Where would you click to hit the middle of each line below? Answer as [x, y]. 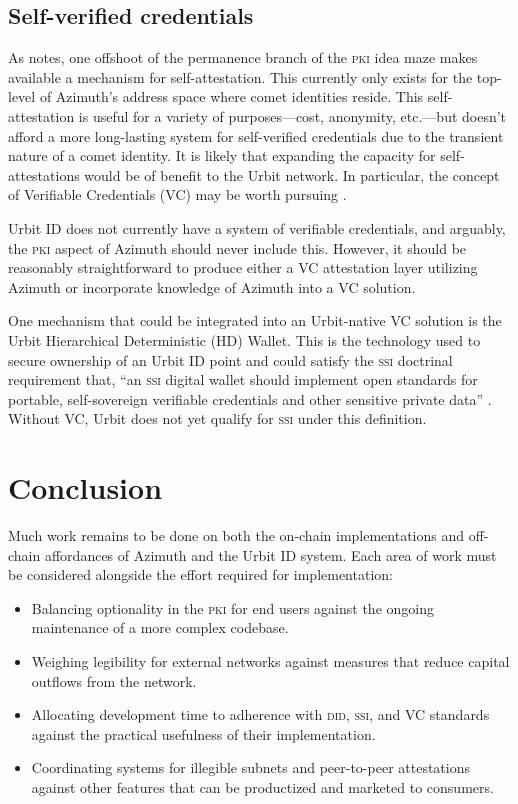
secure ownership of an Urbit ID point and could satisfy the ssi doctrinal [230, 359]
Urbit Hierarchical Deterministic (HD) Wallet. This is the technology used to [244, 339]
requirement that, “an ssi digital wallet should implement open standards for [243, 379]
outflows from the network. [114, 680]
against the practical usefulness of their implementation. [203, 733]
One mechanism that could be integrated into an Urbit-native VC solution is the [255, 320]
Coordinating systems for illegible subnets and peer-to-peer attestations [250, 767]
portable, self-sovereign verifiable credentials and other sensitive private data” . [250, 398]
